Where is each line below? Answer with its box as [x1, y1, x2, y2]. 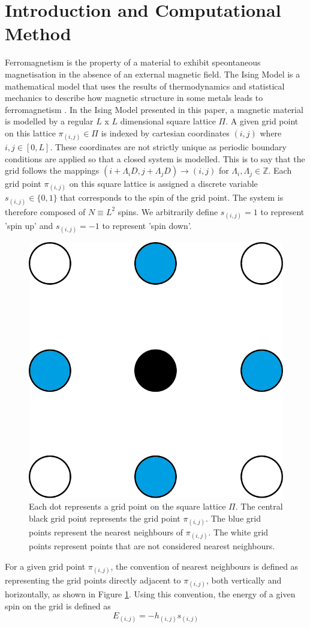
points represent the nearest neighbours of [29, 526, 183, 538]
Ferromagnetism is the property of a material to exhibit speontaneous [5, 56, 261, 69]
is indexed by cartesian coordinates [101, 126, 230, 139]
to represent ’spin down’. [102, 219, 192, 231]
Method [5, 21, 71, 46]
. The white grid [208, 526, 269, 538]
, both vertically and [206, 574, 282, 587]
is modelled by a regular [5, 115, 94, 127]
